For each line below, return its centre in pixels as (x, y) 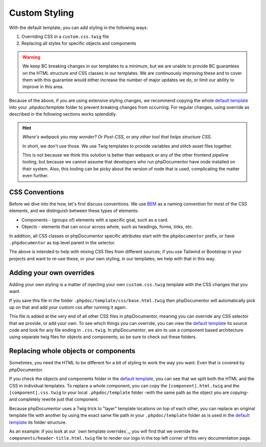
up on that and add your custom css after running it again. (68, 307)
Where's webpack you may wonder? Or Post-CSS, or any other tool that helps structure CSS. (117, 137)
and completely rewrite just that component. (54, 399)
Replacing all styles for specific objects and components (79, 43)
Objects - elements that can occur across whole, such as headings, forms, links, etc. (107, 227)
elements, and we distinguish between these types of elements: (74, 211)
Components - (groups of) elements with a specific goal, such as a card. (95, 220)
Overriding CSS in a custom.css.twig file (65, 36)
